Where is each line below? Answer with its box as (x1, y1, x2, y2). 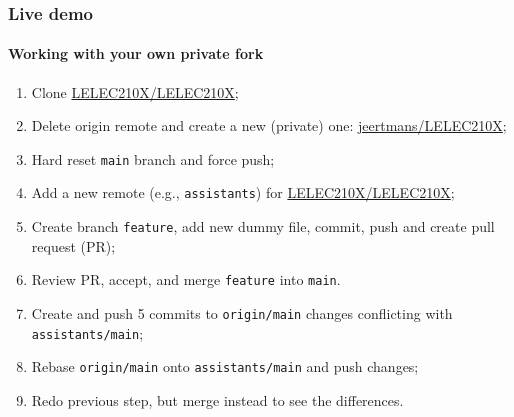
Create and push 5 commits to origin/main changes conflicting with (31, 303, 453, 324)
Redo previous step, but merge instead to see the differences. (31, 390, 404, 411)
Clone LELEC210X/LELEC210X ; (31, 81, 239, 102)
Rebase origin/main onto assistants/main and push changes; (31, 356, 419, 377)
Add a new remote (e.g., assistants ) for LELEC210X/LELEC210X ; (31, 182, 455, 203)
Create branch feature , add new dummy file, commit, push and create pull (31, 216, 495, 237)
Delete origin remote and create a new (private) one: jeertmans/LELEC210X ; (31, 115, 507, 136)
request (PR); (31, 235, 116, 256)
